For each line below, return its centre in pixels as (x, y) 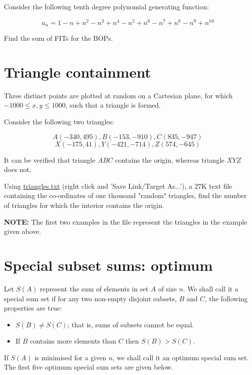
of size (167, 288)
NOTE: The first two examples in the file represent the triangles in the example (126, 221)
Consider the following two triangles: (59, 122)
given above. (23, 231)
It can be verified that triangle (50, 159)
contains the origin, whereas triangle (170, 159)
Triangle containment (78, 72)
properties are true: (33, 308)
